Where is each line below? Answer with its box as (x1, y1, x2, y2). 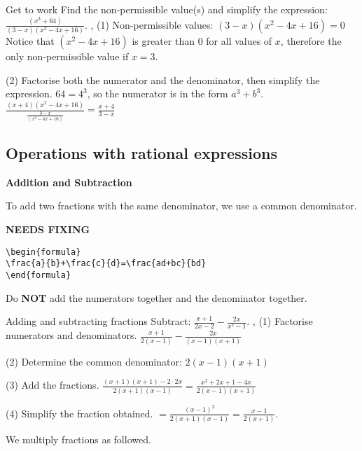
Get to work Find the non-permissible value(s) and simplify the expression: (6, 2, 328, 16)
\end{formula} (6, 270, 71, 280)
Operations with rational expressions (6, 142, 277, 164)
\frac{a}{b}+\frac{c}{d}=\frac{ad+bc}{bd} (6, 258, 207, 269)
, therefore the (280, 34, 342, 48)
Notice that (6, 34, 55, 48)
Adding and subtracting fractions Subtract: (6, 314, 191, 328)
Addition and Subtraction (6, 174, 132, 189)
